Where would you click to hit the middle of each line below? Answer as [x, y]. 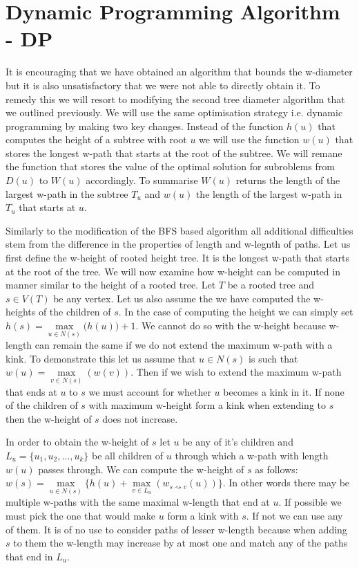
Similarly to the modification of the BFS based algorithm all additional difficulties [179, 230]
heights [21, 312]
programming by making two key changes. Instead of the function [145, 126]
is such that [273, 358]
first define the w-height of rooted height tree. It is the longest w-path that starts [177, 258]
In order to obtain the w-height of [77, 442]
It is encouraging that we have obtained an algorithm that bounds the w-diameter [179, 72]
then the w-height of [49, 418]
